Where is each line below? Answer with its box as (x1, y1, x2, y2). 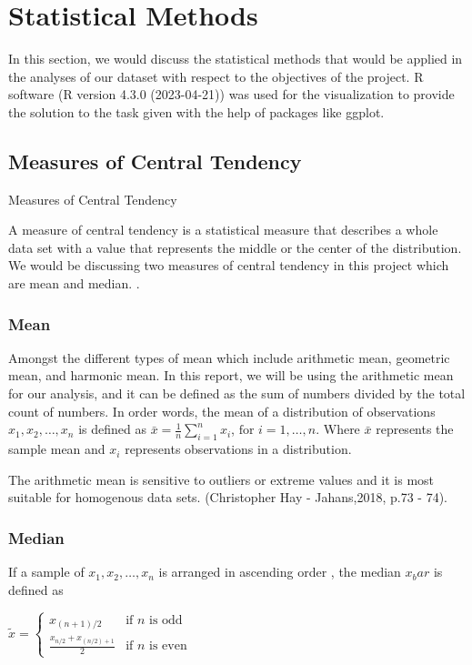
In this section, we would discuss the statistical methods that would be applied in (8, 49, 463, 68)
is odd (149, 613, 183, 627)
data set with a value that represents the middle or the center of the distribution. (8, 237, 462, 257)
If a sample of (8, 562, 85, 581)
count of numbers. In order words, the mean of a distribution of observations (8, 401, 436, 420)
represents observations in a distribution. (125, 439, 352, 458)
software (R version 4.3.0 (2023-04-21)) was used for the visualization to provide (8, 85, 455, 104)
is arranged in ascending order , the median (158, 562, 401, 581)
